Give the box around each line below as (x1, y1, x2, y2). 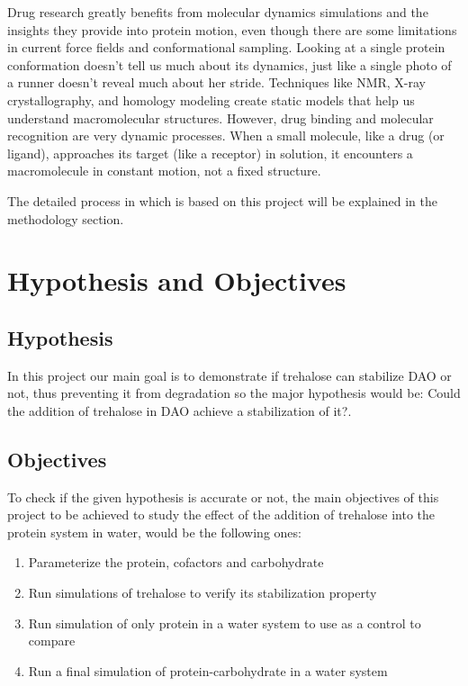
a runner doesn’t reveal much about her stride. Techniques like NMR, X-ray (7, 73, 426, 92)
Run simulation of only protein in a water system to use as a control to (28, 613, 421, 632)
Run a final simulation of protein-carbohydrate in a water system (28, 661, 388, 680)
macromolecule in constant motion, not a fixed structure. (7, 161, 321, 180)
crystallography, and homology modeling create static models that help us (7, 90, 415, 109)
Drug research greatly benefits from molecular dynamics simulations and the (7, 3, 428, 21)
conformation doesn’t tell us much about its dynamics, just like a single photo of (7, 55, 452, 74)
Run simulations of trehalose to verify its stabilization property (28, 583, 377, 602)
